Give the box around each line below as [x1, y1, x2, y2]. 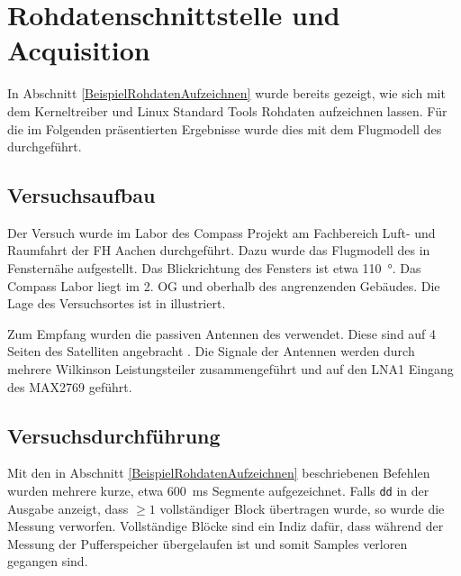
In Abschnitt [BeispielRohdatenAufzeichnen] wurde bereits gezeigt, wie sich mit [7, 84, 446, 103]
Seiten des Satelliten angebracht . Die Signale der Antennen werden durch [7, 342, 415, 361]
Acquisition [7, 32, 150, 69]
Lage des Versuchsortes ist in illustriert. [7, 294, 226, 313]
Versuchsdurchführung [7, 421, 221, 449]
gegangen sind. [7, 552, 88, 571]
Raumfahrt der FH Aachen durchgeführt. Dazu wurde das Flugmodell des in [7, 241, 430, 260]
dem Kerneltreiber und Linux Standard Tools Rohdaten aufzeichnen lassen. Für [7, 101, 447, 120]
